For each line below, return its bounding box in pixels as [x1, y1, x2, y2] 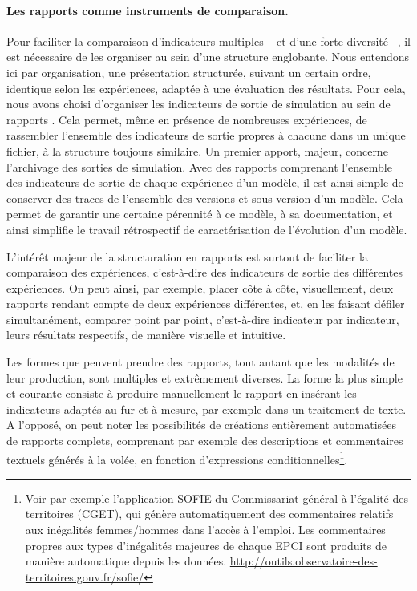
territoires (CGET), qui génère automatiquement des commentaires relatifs [25, 505, 394, 522]
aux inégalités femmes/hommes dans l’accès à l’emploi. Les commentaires [25, 521, 386, 538]
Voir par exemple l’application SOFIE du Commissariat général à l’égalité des [25, 489, 408, 506]
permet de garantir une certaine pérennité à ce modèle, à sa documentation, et [6, 205, 393, 222]
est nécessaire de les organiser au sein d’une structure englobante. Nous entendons [6, 48, 410, 65]
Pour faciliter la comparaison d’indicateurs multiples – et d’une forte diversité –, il [6, 32, 411, 49]
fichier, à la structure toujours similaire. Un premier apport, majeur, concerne [6, 142, 388, 159]
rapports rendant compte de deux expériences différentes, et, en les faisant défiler [6, 295, 405, 312]
